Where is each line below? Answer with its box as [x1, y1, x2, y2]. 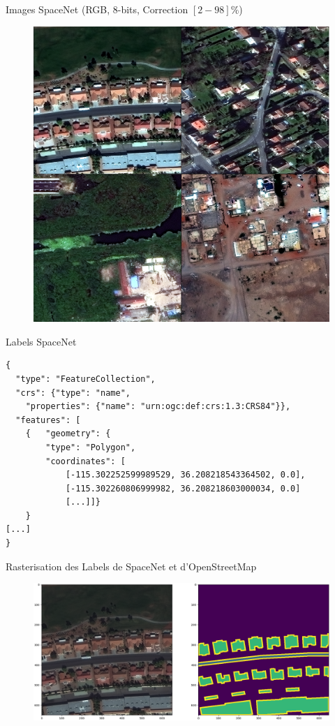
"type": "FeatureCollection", [15, 373, 156, 384]
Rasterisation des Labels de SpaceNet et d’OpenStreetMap [6, 558, 257, 573]
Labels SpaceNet [6, 334, 77, 348]
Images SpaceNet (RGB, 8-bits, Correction [6, 2, 188, 16]
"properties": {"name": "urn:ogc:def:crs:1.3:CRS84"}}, [25, 401, 291, 412]
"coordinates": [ [45, 456, 126, 466]
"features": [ [15, 415, 81, 425]
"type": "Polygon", [45, 442, 136, 452]
